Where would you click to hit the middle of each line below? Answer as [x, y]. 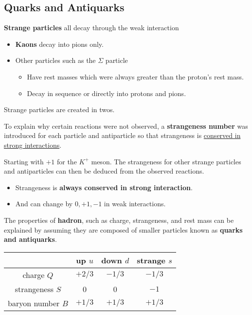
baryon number [34, 303]
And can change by [44, 204]
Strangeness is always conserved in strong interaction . [104, 187]
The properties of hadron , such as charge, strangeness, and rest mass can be [119, 220]
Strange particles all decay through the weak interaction [91, 28]
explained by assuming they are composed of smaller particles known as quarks [123, 229]
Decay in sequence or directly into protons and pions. [107, 93]
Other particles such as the [55, 60]
